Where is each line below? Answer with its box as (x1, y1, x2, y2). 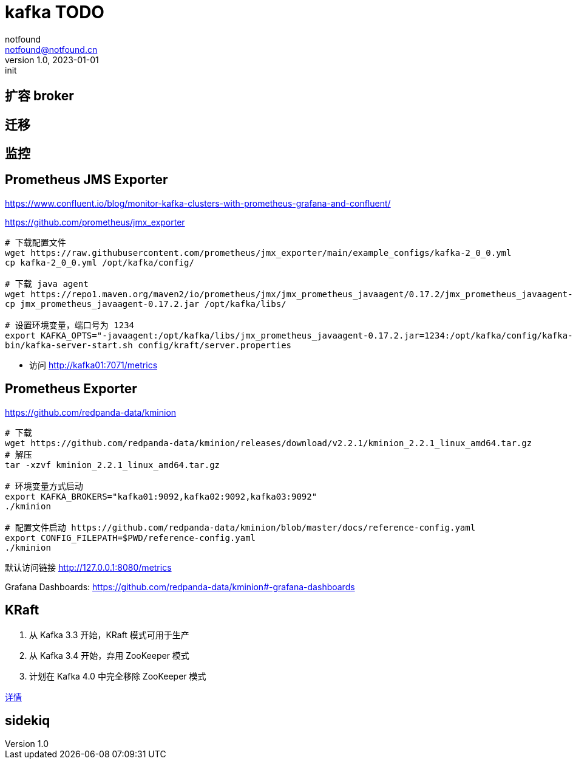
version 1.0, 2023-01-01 (5, 54, 99, 65)
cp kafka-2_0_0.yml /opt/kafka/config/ (5, 257, 194, 267)
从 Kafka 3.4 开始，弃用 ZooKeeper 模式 (29, 650, 189, 661)
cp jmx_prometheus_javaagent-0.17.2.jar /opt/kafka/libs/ (5, 298, 286, 309)
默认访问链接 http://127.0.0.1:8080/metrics (5, 562, 172, 573)
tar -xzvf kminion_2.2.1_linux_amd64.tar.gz (5, 459, 220, 470)
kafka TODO (5, 2, 104, 22)
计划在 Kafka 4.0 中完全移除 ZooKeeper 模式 (29, 670, 206, 681)
